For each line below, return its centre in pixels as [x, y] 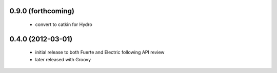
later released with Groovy [63, 59]
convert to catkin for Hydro [64, 25]
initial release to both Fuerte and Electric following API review [100, 52]
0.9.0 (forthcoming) [42, 11]
